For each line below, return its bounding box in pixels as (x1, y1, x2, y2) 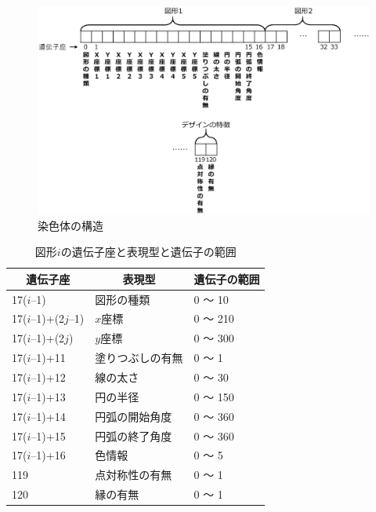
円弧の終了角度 (95, 427, 172, 444)
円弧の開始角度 (95, 408, 172, 424)
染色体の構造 (38, 217, 103, 233)
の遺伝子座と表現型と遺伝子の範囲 (60, 243, 237, 260)
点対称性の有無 (95, 466, 172, 483)
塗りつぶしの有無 (95, 349, 183, 366)
